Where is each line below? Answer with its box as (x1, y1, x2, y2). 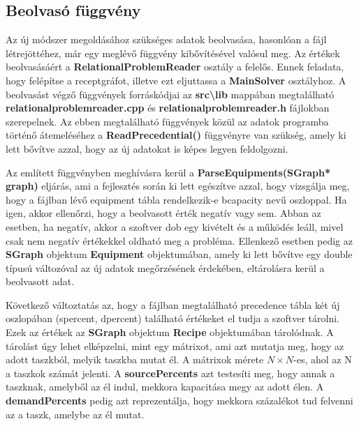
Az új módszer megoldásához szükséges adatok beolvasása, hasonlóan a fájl (6, 32, 327, 47)
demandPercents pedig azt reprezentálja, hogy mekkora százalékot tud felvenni (6, 393, 353, 408)
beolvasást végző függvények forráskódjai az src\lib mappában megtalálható (6, 86, 335, 101)
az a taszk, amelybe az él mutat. (6, 406, 145, 421)
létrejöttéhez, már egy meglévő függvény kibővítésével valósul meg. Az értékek (6, 45, 340, 60)
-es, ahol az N (293, 352, 352, 367)
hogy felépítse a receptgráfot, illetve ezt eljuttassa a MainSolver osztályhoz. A (6, 73, 346, 87)
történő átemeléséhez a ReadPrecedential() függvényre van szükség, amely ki (6, 128, 346, 142)
